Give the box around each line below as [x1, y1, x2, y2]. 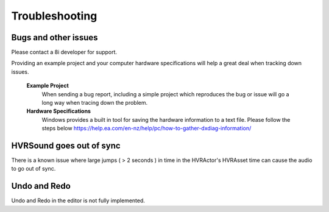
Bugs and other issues [11, 32, 98, 43]
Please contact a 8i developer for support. [11, 49, 118, 56]
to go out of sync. [11, 165, 56, 172]
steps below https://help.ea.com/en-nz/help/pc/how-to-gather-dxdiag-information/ [41, 125, 252, 132]
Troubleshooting [11, 9, 97, 23]
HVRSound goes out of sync [11, 141, 121, 150]
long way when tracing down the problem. [41, 99, 148, 107]
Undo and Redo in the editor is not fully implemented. [11, 197, 146, 204]
